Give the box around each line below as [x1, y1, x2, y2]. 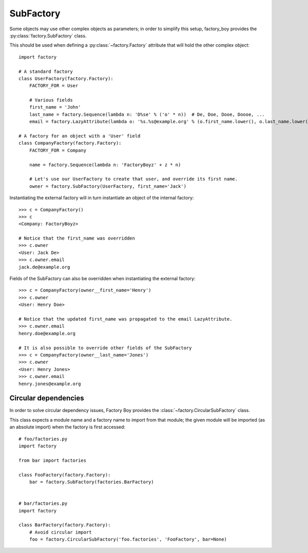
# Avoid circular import [29, 529, 92, 535]
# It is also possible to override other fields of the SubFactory [18, 345, 192, 351]
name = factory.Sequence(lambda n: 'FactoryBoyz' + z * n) [29, 162, 181, 168]
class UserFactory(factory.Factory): [18, 75, 114, 82]
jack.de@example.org [18, 264, 70, 270]
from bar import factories [18, 457, 87, 463]
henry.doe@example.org [18, 330, 76, 336]
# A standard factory [18, 68, 73, 74]
